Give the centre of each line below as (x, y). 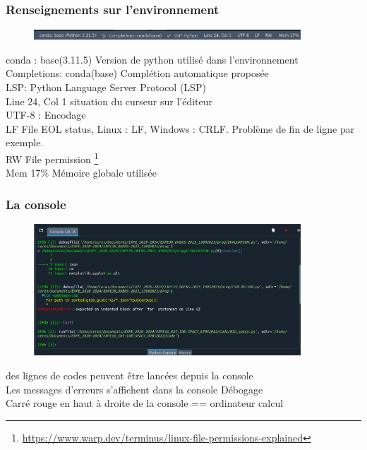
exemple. (25, 142)
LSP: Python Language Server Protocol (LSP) (106, 87)
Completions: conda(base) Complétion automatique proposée (137, 73)
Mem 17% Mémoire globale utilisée (81, 173)
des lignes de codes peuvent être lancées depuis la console (130, 375)
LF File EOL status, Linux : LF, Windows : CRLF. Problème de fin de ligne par (180, 128)
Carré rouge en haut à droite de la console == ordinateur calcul (145, 403)
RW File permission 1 (52, 158)
